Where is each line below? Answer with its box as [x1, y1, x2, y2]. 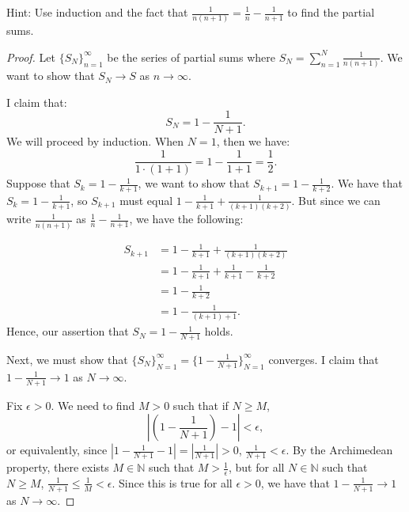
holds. [204, 323, 233, 339]
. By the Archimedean [286, 442, 393, 458]
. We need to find [51, 396, 135, 413]
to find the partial [287, 4, 375, 20]
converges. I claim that [268, 351, 379, 367]
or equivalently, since [6, 442, 108, 458]
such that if [172, 396, 229, 413]
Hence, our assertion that [6, 323, 129, 339]
